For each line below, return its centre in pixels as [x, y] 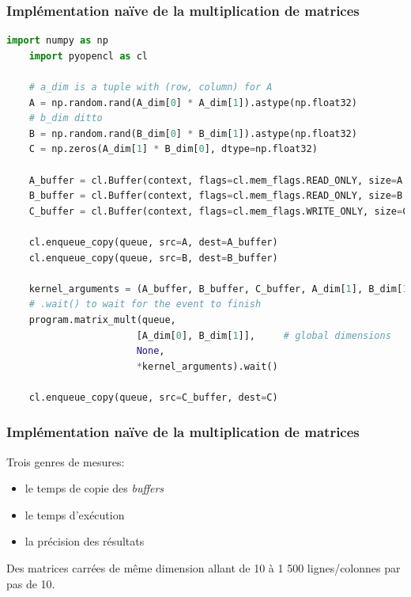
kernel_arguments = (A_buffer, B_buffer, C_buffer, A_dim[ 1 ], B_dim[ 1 [219, 289]
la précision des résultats [85, 541]
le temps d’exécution [75, 514]
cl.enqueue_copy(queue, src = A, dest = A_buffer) [153, 242]
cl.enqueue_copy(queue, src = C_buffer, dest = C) [153, 397]
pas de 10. [31, 583]
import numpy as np [57, 41]
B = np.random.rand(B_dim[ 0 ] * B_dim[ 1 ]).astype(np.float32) [193, 133]
